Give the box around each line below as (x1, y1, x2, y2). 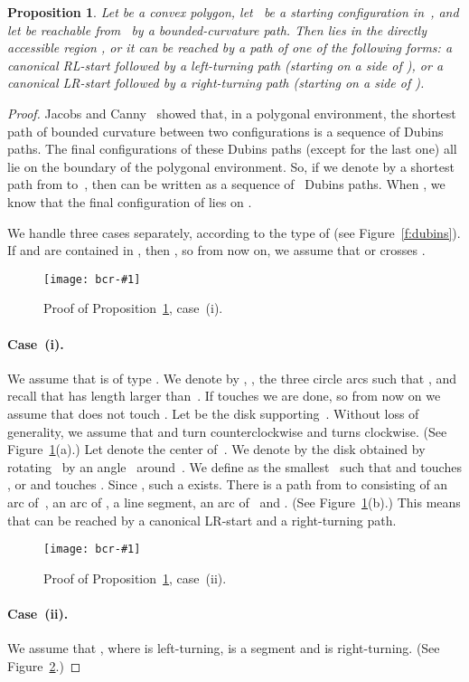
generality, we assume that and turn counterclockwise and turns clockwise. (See (7, 422, 447, 440)
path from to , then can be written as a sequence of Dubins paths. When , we (7, 175, 446, 194)
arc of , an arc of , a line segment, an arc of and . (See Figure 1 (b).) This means (7, 492, 461, 511)
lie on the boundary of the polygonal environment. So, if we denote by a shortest (7, 156, 455, 175)
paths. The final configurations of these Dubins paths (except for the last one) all (7, 139, 457, 158)
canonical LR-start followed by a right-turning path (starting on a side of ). (7, 73, 425, 92)
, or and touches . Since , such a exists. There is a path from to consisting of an (7, 475, 448, 494)
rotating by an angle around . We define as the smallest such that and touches (7, 457, 462, 476)
